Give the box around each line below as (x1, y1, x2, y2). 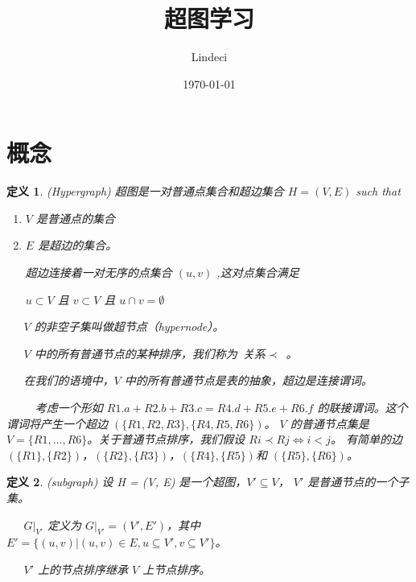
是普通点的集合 (35, 209, 115, 226)
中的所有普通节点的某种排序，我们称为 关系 (34, 345, 266, 361)
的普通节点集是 (290, 415, 369, 431)
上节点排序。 (142, 560, 211, 577)
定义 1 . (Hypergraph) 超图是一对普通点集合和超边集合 (6, 183, 284, 200)
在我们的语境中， (23, 372, 114, 389)
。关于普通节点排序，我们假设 (87, 431, 245, 448)
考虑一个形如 (35, 399, 103, 415)
